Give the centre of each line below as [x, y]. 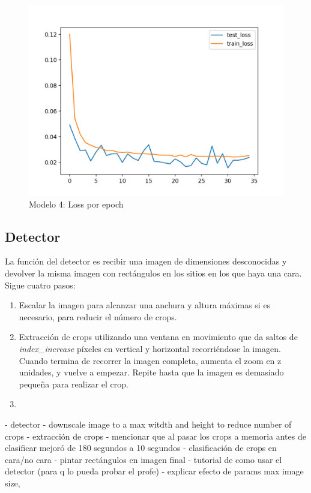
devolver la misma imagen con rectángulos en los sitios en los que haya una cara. [153, 273]
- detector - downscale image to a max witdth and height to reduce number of [148, 424]
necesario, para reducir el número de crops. [98, 316]
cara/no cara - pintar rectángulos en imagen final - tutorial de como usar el [143, 459]
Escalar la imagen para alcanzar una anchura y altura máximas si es [145, 305]
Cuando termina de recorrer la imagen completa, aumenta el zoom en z [150, 360]
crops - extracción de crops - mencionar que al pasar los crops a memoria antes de [155, 436]
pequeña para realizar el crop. [74, 384]
